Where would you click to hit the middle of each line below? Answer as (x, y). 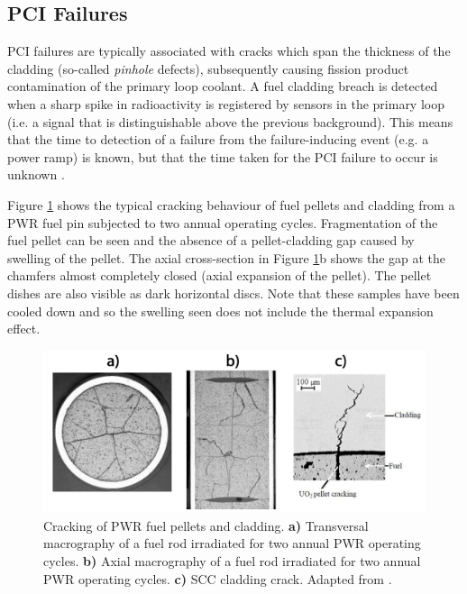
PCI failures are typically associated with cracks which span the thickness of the (229, 51)
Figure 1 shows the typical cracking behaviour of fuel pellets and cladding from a (231, 204)
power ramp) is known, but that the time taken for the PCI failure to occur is (223, 156)
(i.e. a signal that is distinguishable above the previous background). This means (230, 121)
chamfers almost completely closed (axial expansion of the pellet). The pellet (220, 275)
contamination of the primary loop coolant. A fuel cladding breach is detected (223, 86)
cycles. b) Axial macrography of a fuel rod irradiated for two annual (232, 561)
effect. (24, 329)
